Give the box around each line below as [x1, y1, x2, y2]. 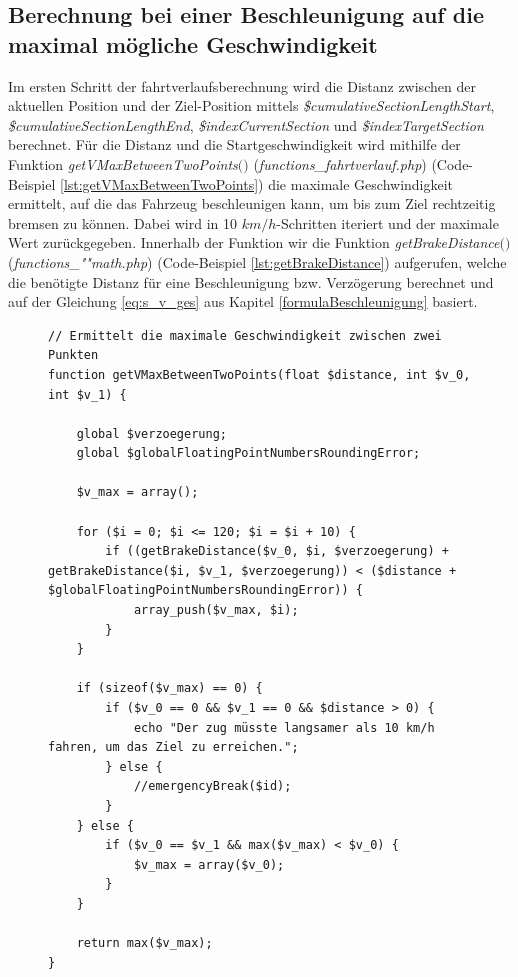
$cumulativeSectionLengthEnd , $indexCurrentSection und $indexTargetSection [8, 114, 484, 135]
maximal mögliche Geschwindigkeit [8, 28, 378, 59]
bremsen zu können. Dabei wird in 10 [8, 212, 238, 233]
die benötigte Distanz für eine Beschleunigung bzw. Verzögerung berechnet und [8, 271, 494, 292]
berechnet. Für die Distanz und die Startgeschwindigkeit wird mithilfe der [8, 134, 461, 155]
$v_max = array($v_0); [133, 857, 285, 872]
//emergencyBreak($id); [133, 779, 292, 794]
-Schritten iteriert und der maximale [276, 212, 499, 233]
